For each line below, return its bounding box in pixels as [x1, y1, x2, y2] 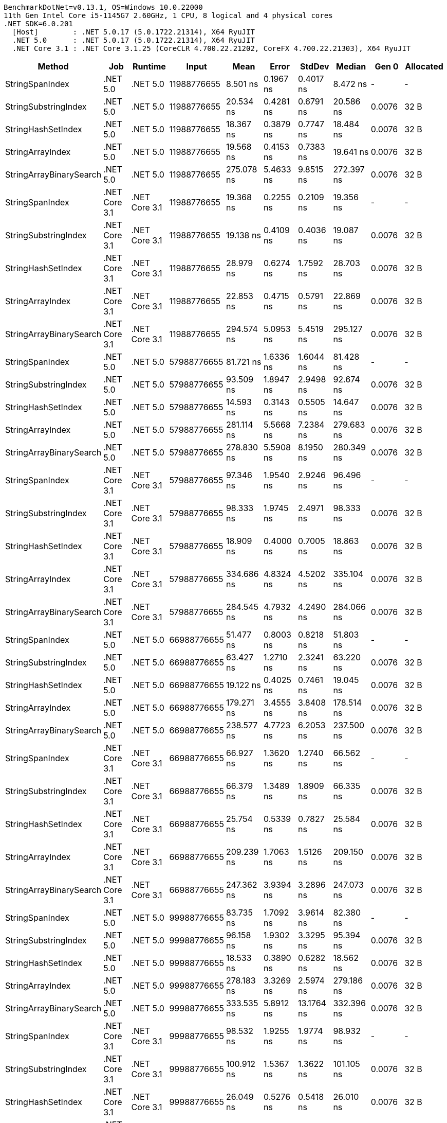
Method [38, 61, 69, 72]
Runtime [133, 61, 166, 72]
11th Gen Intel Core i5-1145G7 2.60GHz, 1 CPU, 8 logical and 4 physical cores [4, 11, 333, 20]
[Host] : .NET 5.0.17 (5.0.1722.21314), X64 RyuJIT [12, 28, 255, 36]
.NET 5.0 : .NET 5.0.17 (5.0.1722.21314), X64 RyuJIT [12, 36, 255, 44]
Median [336, 61, 366, 72]
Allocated [405, 61, 443, 72]
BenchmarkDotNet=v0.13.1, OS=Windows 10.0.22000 [4, 3, 203, 11]
